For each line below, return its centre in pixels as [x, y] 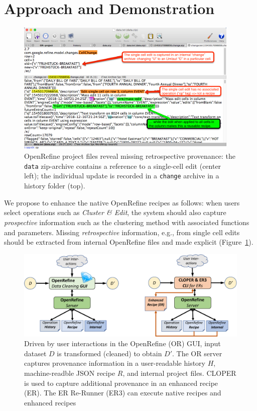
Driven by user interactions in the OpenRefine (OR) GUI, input [122, 343]
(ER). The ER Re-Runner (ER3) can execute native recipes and [123, 393]
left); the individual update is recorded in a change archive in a [122, 176]
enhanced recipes [50, 402]
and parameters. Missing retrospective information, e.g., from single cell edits [122, 232]
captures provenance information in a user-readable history [115, 363]
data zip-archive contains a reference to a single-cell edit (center [123, 166]
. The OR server [197, 353]
